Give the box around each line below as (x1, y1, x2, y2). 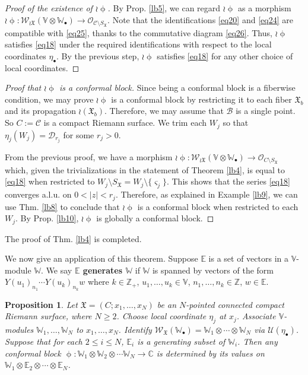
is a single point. (236, 104, 296, 117)
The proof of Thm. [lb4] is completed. (5, 232, 142, 244)
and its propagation (5, 104, 76, 117)
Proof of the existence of (5, 2, 93, 14)
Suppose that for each (5, 335, 82, 347)
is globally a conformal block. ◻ (96, 212, 214, 224)
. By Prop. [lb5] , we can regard (107, 2, 221, 14)
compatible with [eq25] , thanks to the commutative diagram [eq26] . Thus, (5, 26, 272, 39)
